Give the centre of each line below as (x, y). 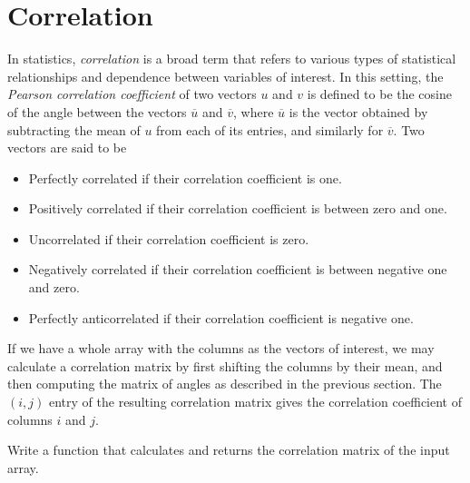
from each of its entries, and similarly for (270, 129)
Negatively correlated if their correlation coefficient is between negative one (238, 269)
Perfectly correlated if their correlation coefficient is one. (185, 177)
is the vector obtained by (358, 111)
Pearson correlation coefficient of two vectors (132, 94)
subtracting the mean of (74, 129)
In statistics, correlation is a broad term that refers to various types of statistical (232, 59)
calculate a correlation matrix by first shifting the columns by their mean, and (225, 365)
